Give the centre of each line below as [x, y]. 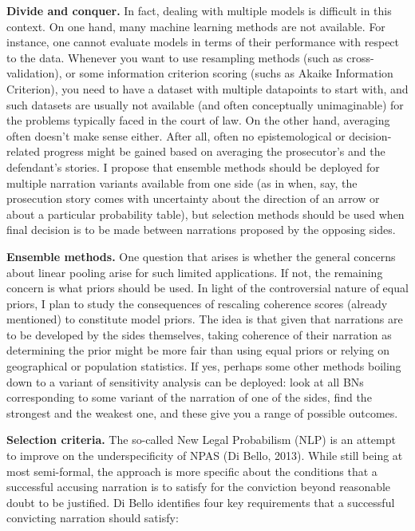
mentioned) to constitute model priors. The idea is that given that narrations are [205, 319]
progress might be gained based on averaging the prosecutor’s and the [214, 151]
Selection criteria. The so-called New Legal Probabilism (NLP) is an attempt [201, 440]
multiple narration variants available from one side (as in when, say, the [182, 182]
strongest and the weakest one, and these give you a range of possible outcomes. [202, 412]
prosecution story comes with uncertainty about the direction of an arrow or [193, 198]
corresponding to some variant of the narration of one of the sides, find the [189, 397]
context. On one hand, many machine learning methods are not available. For [196, 26]
